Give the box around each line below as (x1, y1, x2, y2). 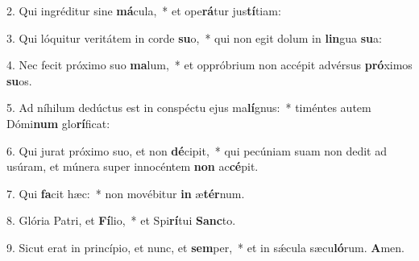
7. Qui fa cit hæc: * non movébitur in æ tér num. (6, 184, 245, 201)
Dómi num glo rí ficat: (6, 114, 110, 131)
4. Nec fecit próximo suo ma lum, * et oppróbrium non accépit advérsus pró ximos (6, 56, 413, 73)
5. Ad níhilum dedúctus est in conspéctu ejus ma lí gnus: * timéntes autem (6, 99, 371, 116)
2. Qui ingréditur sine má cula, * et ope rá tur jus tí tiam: (6, 2, 281, 19)
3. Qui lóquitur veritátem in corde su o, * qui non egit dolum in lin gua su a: (6, 29, 382, 46)
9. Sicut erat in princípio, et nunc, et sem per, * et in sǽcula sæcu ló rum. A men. (6, 238, 404, 255)
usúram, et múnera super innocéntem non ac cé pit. (6, 158, 259, 175)
